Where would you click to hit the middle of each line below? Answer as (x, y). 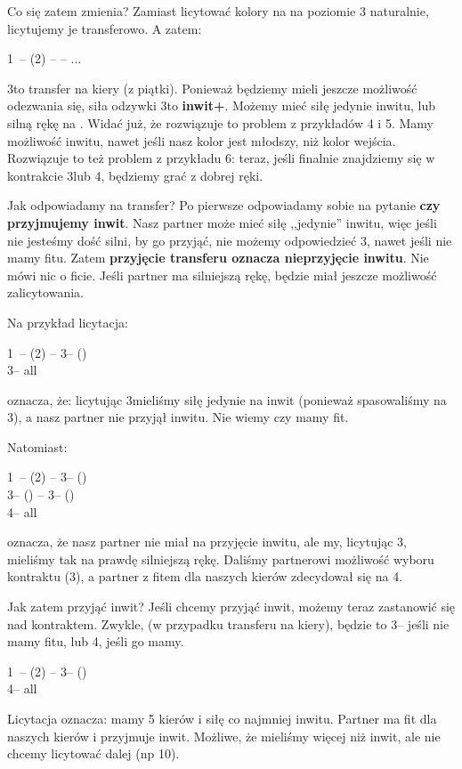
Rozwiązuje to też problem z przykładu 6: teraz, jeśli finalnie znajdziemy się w (221, 158)
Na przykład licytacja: (68, 322)
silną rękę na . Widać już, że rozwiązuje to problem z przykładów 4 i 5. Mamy (220, 122)
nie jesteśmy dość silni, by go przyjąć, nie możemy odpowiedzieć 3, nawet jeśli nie (230, 240)
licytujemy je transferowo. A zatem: (105, 28)
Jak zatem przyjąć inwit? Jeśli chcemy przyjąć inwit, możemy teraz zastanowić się (231, 607)
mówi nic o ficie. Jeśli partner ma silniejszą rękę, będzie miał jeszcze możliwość (222, 275)
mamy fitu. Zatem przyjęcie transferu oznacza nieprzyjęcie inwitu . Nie (218, 258)
